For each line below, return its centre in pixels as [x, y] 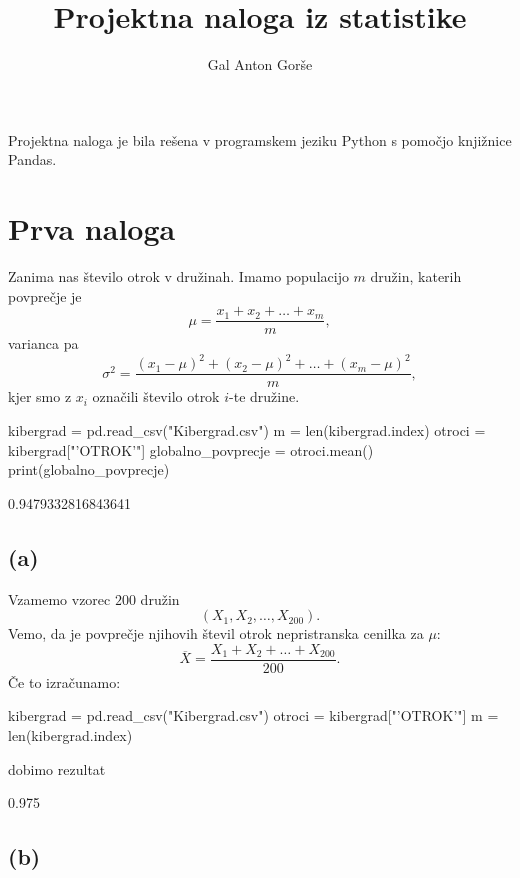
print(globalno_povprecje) [89, 469]
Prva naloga [92, 228]
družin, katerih [416, 276]
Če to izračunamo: [64, 681]
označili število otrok [156, 396]
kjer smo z [40, 396]
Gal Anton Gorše [260, 64]
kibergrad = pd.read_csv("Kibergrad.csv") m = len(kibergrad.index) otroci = [247, 430]
